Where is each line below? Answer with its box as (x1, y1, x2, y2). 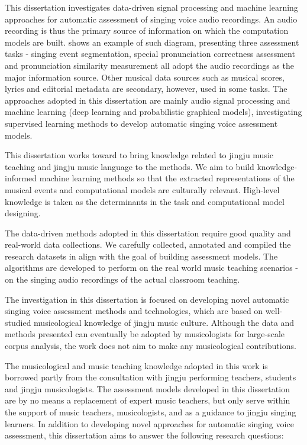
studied (5, 316, 31, 328)
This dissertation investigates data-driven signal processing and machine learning (5, 1, 298, 13)
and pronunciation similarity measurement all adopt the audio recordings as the (5, 59, 294, 71)
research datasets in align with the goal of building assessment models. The (5, 249, 278, 262)
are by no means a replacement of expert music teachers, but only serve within (5, 394, 290, 406)
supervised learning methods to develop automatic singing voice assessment (5, 117, 278, 129)
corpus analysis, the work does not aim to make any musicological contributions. (5, 340, 296, 352)
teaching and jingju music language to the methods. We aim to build (5, 160, 254, 172)
